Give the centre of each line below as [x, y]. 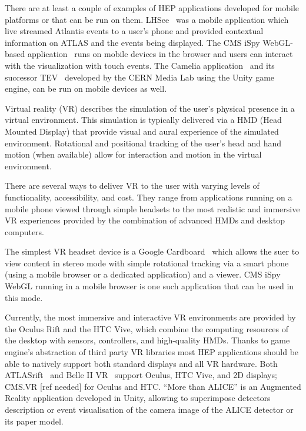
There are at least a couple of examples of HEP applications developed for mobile [152, 8]
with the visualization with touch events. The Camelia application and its [140, 65]
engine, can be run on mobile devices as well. [86, 88]
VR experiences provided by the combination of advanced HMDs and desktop [145, 220]
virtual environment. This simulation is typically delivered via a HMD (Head [143, 120]
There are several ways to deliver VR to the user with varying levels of [132, 186]
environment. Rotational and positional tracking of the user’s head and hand [143, 143]
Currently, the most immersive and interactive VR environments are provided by [150, 317]
